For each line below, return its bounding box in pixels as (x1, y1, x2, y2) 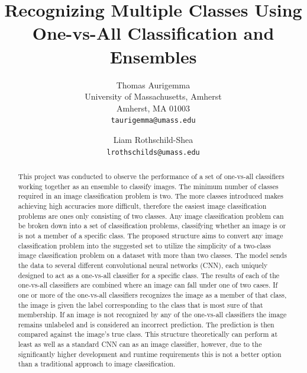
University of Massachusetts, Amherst (85, 90, 222, 103)
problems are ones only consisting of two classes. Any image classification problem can (18, 211, 284, 221)
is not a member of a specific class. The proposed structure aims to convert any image (18, 230, 283, 240)
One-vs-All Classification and (32, 21, 274, 45)
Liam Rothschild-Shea (113, 133, 193, 145)
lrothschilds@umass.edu (106, 148, 200, 157)
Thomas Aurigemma (116, 78, 190, 91)
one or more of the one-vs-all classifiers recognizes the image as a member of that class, (18, 289, 287, 299)
